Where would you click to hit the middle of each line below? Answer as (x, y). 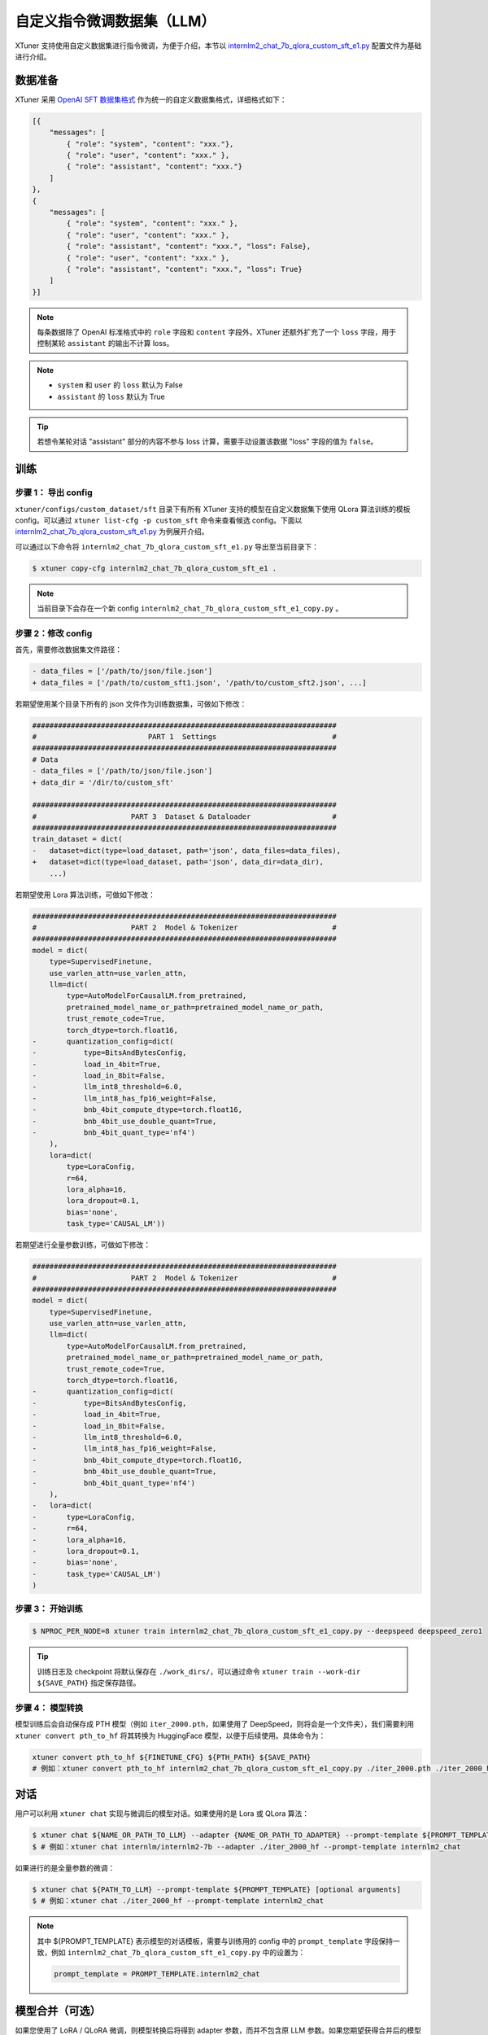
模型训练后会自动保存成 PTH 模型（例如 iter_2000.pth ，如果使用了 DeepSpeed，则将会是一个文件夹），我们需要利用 (215, 1724)
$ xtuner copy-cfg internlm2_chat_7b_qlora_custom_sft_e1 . (155, 568)
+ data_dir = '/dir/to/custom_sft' (103, 782)
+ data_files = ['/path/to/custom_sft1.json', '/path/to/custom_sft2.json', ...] (200, 683)
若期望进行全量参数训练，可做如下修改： (83, 1245)
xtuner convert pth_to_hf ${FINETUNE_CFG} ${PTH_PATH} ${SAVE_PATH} (172, 1757)
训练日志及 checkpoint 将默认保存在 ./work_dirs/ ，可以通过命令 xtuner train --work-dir (199, 1671)
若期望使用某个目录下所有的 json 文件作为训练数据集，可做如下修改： (131, 703)
